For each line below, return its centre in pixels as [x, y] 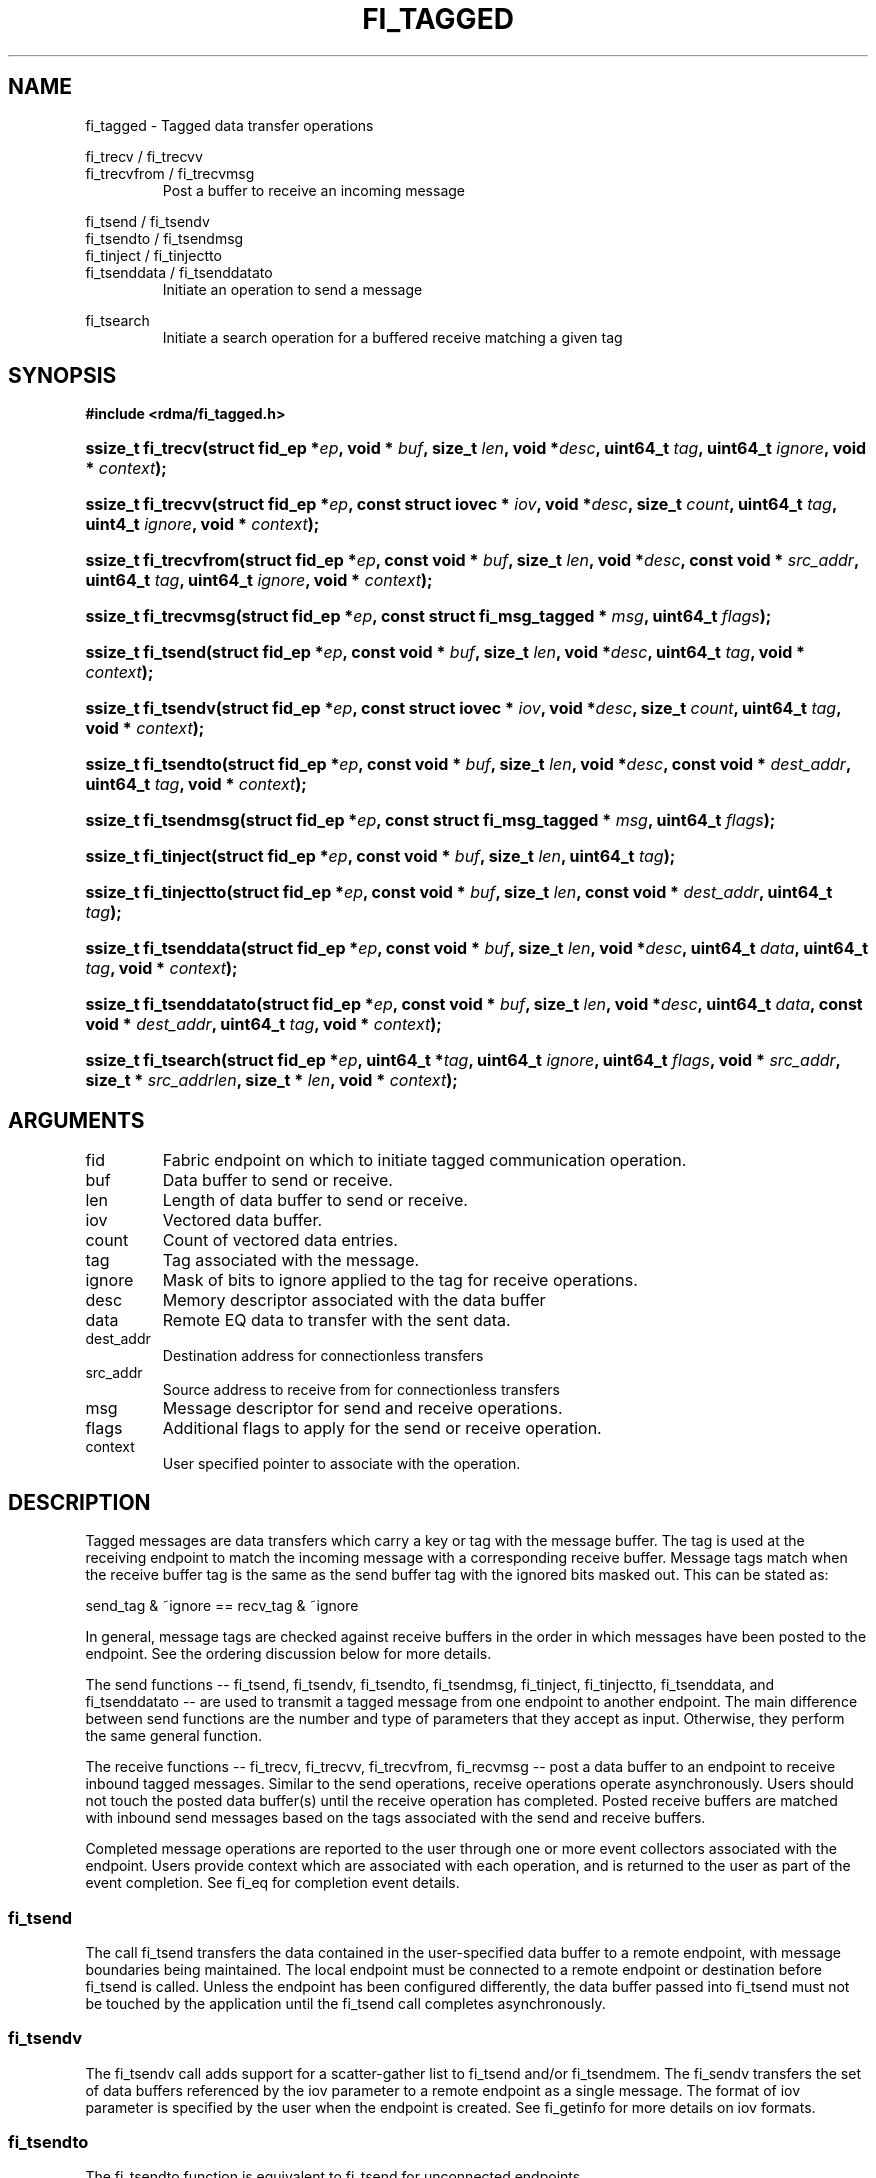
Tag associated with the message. [291, 1260]
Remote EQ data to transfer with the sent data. [336, 1320]
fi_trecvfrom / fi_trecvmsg [170, 173]
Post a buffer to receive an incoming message [313, 190]
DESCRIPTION [79, 1502]
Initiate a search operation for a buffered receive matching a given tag [392, 337]
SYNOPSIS [62, 376]
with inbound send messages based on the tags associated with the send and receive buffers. [395, 1818]
